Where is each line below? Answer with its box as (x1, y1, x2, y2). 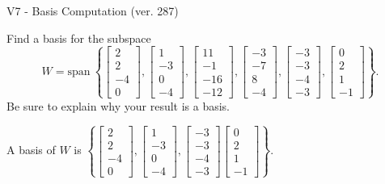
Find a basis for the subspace (6, 29, 151, 46)
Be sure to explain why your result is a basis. (6, 97, 231, 114)
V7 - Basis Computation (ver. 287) (6, 2, 179, 19)
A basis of (6, 141, 56, 158)
